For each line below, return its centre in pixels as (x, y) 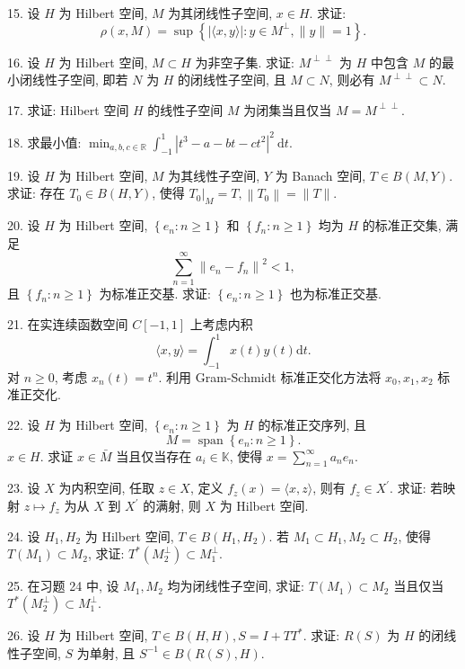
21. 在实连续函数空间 (68, 323)
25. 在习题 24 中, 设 (63, 586)
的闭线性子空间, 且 (232, 80)
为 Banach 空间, (320, 175)
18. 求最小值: (44, 142)
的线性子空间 (185, 109)
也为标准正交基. (335, 294)
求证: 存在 (36, 193)
